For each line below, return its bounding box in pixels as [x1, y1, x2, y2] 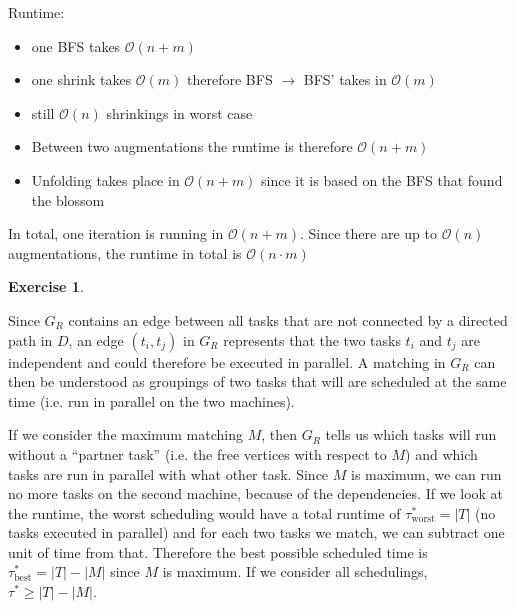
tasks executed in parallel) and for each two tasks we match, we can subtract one [8, 522, 505, 543]
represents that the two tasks [223, 329, 401, 350]
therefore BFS [187, 69, 273, 90]
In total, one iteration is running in [8, 223, 224, 244]
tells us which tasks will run [325, 424, 497, 445]
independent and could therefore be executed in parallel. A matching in [8, 351, 446, 372]
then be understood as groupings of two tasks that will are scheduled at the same [8, 371, 507, 392]
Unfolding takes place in [31, 169, 180, 190]
